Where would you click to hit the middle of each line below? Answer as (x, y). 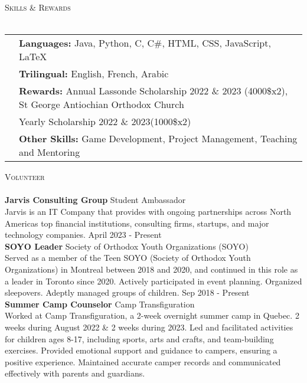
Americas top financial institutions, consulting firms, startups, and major (137, 223)
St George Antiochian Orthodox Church (102, 104)
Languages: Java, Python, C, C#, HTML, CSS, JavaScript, (145, 43)
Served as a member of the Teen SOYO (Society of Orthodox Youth (128, 258)
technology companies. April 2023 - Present (83, 235)
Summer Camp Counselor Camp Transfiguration (100, 304)
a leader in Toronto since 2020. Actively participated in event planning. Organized (153, 281)
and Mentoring (50, 152)
